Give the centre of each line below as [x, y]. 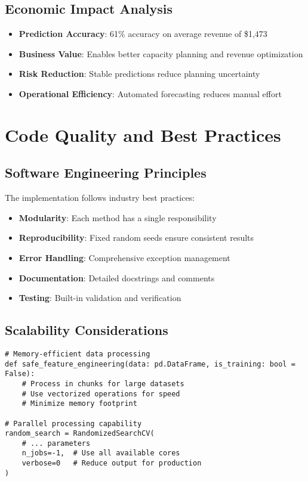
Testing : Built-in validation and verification [100, 298]
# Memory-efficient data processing [78, 354]
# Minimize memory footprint [79, 404]
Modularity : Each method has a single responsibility [118, 217]
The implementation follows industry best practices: [100, 198]
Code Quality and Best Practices [143, 134]
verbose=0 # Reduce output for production [112, 463]
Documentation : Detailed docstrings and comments [117, 277]
